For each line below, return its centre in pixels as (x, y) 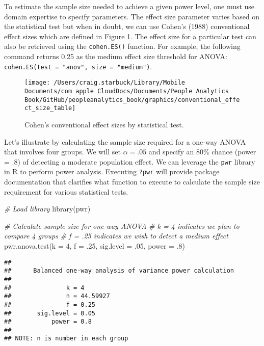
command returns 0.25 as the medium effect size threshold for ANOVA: (116, 56)
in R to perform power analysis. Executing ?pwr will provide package (112, 171)
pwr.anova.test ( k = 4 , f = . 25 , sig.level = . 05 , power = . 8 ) (95, 245)
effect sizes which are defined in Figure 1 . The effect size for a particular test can (130, 36)
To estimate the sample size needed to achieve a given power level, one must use (129, 6)
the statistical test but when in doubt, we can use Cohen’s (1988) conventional (127, 26)
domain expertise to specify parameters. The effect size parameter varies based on (132, 16)
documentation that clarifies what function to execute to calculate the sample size (132, 181)
